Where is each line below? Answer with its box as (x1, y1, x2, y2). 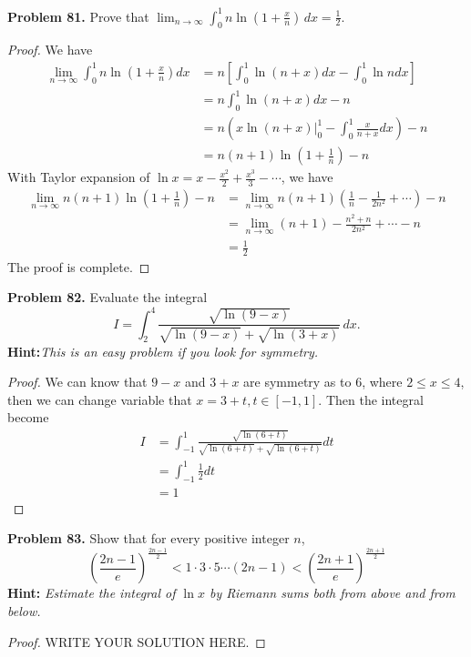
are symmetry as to (243, 372, 352, 391)
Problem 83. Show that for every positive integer (7, 529, 290, 548)
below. (7, 601, 41, 621)
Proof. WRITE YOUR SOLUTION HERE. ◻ (7, 632, 266, 651)
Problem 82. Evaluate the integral (7, 288, 208, 307)
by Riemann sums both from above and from (209, 583, 456, 602)
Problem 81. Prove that (7, 6, 149, 25)
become (7, 408, 49, 427)
